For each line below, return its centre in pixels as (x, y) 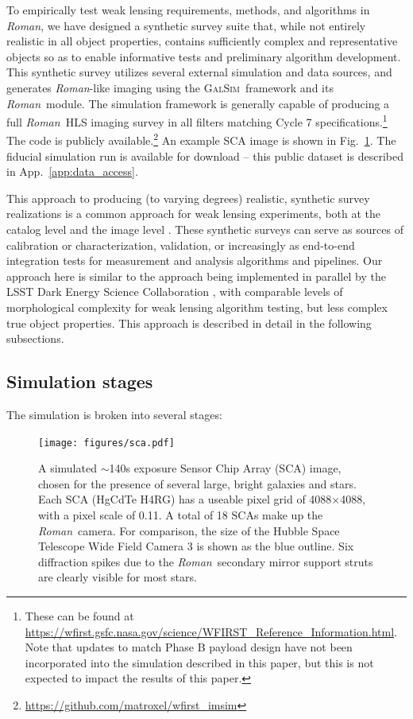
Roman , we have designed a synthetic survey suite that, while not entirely (186, 25)
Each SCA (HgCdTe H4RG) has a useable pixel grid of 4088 (185, 499)
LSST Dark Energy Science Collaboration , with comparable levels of (175, 291)
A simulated (68, 468)
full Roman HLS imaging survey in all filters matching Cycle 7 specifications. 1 (197, 120)
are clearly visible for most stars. (118, 577)
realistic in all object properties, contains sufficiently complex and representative (202, 41)
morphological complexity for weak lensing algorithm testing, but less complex (197, 307)
